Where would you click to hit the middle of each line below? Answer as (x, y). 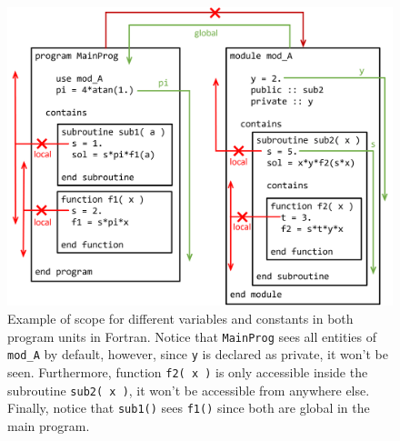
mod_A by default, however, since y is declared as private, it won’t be (198, 354)
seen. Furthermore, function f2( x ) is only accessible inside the (188, 371)
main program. (49, 425)
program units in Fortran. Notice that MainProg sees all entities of (192, 336)
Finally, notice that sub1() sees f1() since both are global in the (189, 408)
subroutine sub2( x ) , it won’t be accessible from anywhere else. (189, 390)
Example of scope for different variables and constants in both (180, 318)
